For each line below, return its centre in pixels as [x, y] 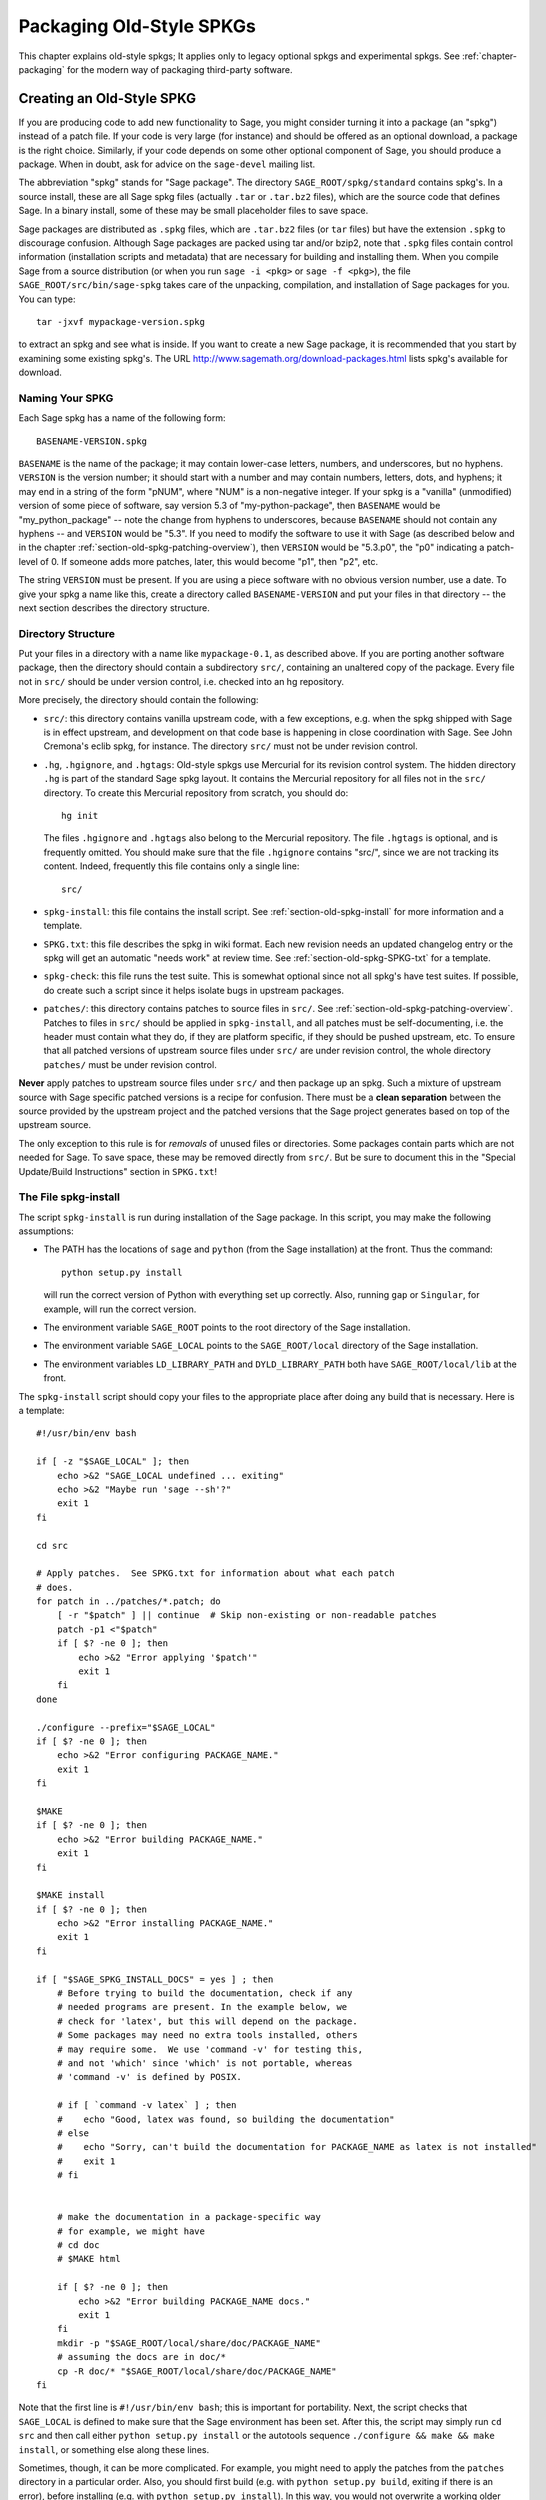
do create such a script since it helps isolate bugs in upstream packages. [194, 990]
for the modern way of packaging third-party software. [179, 69]
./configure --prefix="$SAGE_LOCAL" [126, 1727]
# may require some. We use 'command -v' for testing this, [210, 2049]
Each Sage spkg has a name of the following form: [122, 418]
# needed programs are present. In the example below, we [202, 2007]
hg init [80, 815]
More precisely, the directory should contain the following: [138, 700]
